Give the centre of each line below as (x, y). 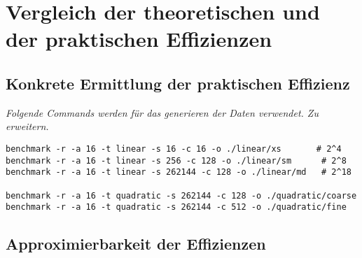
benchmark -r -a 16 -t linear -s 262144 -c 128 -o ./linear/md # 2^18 (179, 172)
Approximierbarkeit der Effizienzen (136, 244)
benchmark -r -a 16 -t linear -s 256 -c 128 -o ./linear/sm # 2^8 (176, 160)
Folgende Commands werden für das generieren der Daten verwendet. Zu (162, 112)
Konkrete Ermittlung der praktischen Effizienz (178, 83)
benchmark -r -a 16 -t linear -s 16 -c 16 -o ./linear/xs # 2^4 (174, 149)
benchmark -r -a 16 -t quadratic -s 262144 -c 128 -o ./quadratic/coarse (181, 195)
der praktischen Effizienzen (139, 39)
